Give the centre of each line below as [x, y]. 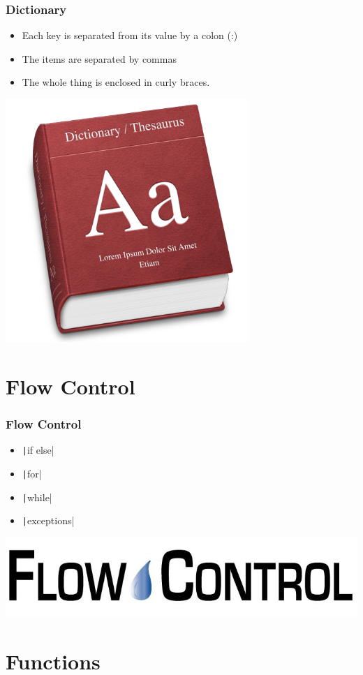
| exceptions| [48, 520]
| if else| [38, 450]
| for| [32, 473]
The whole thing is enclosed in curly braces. [116, 82]
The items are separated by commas [99, 58]
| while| [37, 497]
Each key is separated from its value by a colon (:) [130, 35]
